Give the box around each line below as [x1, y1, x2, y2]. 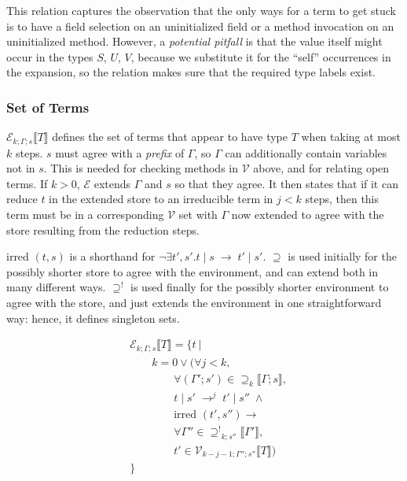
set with [178, 206, 218, 223]
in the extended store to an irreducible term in [49, 191, 273, 207]
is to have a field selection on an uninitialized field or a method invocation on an [6, 17, 394, 34]
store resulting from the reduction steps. [6, 221, 200, 238]
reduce [6, 191, 38, 207]
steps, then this [305, 191, 379, 207]
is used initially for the [288, 248, 397, 265]
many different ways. [6, 279, 106, 295]
